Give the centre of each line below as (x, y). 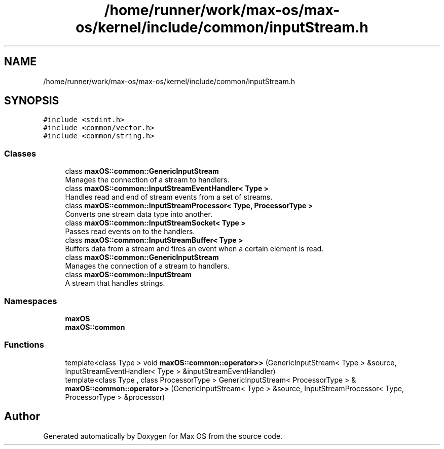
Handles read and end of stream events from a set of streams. (169, 197)
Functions (24, 345)
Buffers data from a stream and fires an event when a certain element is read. (194, 249)
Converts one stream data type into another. (139, 214)
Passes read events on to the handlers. (130, 232)
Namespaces (31, 301)
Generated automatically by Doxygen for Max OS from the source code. (163, 436)
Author (22, 417)
